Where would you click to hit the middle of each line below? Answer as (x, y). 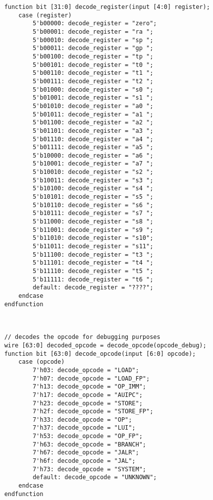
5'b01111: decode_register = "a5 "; (93, 147)
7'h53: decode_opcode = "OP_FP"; (87, 436)
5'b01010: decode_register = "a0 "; (93, 106)
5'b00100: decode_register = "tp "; (93, 56)
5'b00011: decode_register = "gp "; (93, 48)
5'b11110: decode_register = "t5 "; (93, 271)
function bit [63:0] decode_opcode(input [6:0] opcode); (100, 354)
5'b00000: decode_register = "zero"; (95, 24)
